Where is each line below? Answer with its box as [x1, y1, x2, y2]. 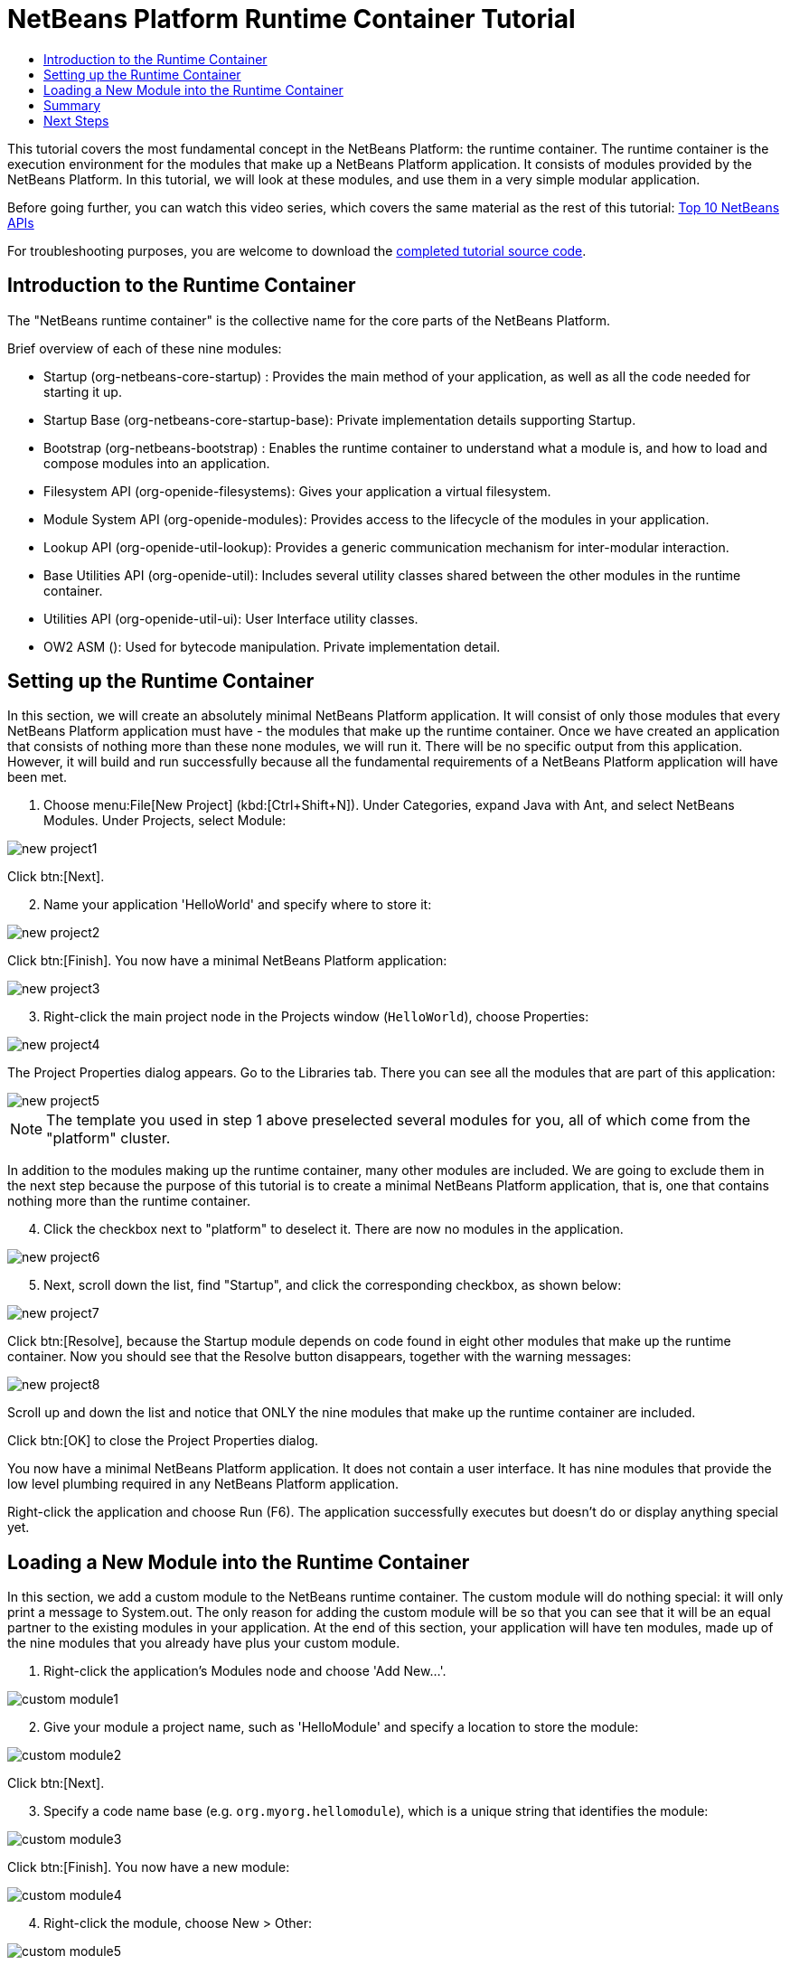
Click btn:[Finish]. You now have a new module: [7, 1859, 290, 1876]
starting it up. [43, 383, 122, 400]
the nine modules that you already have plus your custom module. [7, 1635, 400, 1651]
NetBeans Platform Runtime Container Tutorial [7, 4, 576, 34]
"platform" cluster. [46, 1129, 171, 1148]
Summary [43, 97, 101, 113]
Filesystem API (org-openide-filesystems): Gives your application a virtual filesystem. [43, 483, 551, 499]
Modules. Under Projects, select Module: [43, 813, 287, 829]
